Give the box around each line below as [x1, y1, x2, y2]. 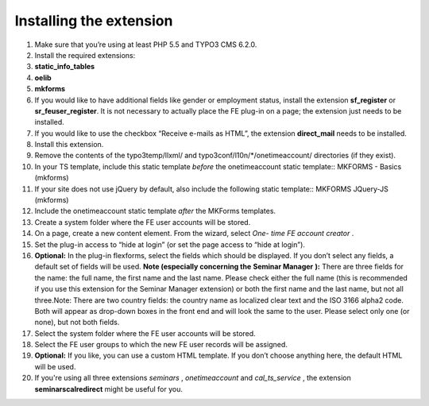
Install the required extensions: [34, 50, 136, 60]
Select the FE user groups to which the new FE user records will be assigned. [34, 340, 288, 350]
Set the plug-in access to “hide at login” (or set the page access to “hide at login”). [34, 239, 306, 249]
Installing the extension [14, 12, 173, 29]
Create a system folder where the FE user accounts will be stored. [34, 217, 251, 226]
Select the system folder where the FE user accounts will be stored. [34, 328, 256, 338]
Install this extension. [34, 140, 104, 149]
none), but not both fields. [34, 318, 120, 327]
